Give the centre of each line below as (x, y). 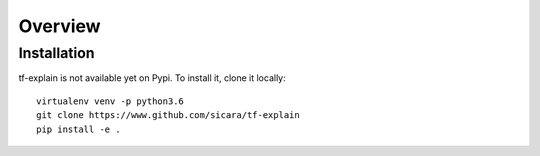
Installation (56, 53)
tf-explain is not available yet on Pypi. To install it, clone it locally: (152, 78)
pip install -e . (78, 129)
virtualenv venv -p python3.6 (110, 101)
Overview (59, 26)
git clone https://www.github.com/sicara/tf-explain (168, 115)
